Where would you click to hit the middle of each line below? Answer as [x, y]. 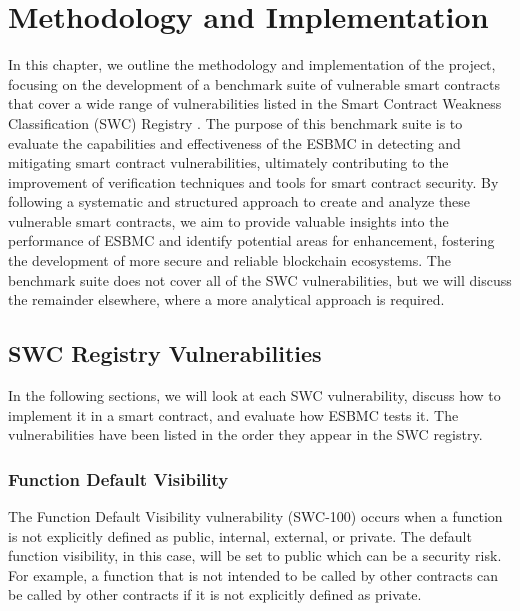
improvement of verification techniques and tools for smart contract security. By [253, 181]
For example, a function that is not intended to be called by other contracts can [253, 574]
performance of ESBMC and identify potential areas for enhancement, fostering [251, 240]
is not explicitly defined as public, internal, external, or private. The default [240, 535]
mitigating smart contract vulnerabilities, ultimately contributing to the [228, 162]
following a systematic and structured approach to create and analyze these [239, 201]
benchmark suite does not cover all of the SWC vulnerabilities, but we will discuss [260, 279]
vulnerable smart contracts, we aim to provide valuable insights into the [228, 220]
